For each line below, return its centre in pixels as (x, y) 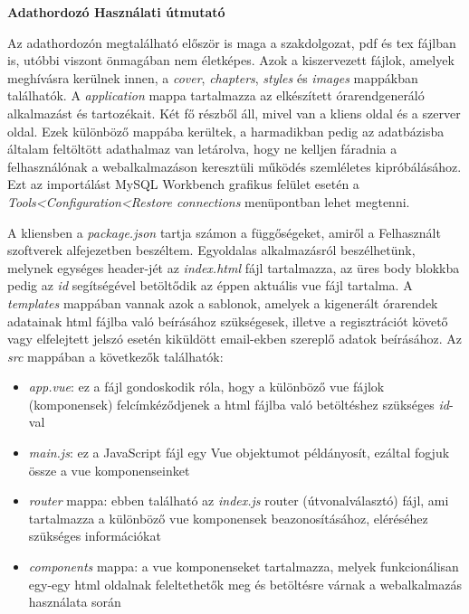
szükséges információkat (95, 536)
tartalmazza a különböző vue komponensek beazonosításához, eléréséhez (228, 518)
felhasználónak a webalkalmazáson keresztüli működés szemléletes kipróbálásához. (234, 166)
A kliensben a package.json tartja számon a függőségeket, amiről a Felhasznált (224, 232)
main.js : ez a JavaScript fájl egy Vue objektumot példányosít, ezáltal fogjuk (239, 453)
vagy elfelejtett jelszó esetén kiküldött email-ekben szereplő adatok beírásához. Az (235, 339)
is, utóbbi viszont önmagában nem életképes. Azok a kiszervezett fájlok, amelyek (231, 60)
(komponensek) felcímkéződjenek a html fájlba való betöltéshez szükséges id (239, 404)
